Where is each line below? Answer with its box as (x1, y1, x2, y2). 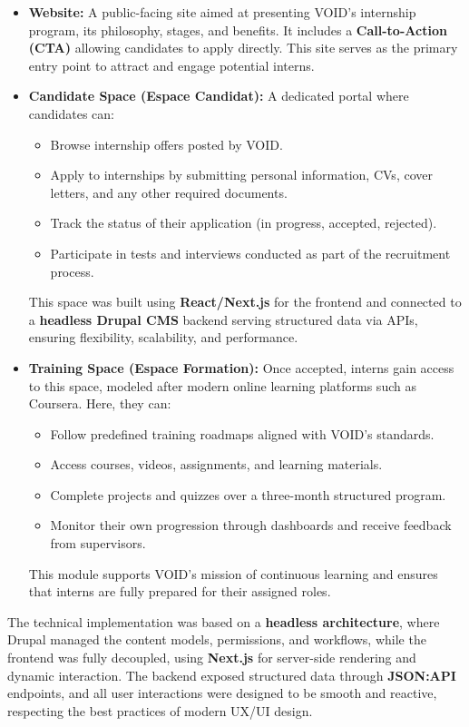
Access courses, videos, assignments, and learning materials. (50, 455, 383, 474)
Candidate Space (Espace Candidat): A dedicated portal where (28, 86, 409, 105)
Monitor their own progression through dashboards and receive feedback (50, 516, 452, 535)
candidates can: (28, 103, 114, 123)
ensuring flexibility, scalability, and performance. (28, 328, 298, 347)
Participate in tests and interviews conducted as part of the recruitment (50, 243, 451, 262)
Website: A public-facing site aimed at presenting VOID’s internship (28, 3, 416, 21)
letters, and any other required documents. (50, 182, 288, 201)
